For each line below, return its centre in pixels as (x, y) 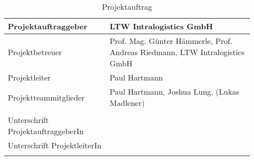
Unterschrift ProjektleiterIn (55, 145)
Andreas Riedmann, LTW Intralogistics (177, 52)
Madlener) (127, 103)
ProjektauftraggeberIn (46, 131)
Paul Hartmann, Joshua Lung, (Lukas (174, 91)
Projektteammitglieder (46, 97)
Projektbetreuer (35, 52)
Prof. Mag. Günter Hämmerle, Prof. (171, 41)
